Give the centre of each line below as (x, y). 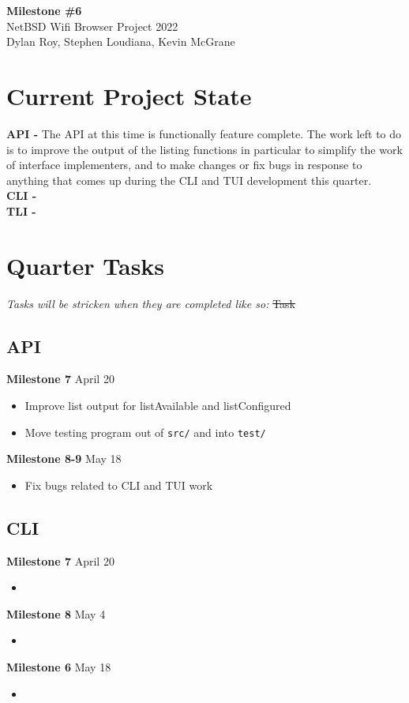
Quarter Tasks (86, 265)
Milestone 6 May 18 (59, 667)
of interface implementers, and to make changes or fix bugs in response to (184, 165)
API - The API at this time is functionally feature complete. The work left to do (204, 133)
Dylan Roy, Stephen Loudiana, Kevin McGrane (121, 41)
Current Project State (129, 95)
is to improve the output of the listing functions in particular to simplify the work (204, 149)
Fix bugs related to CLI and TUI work (119, 485)
